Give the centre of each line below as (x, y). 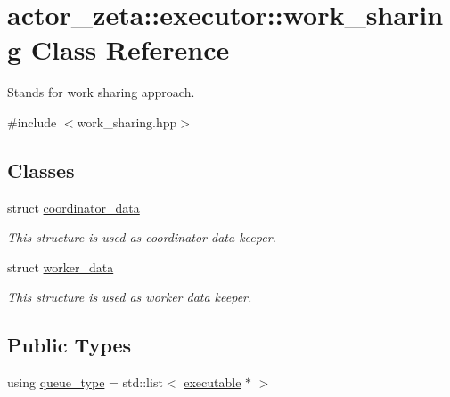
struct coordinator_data (74, 207)
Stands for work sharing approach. (101, 92)
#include (32, 122)
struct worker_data (61, 267)
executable (213, 382)
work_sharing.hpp (127, 122)
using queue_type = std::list (85, 382)
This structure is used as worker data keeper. (130, 297)
